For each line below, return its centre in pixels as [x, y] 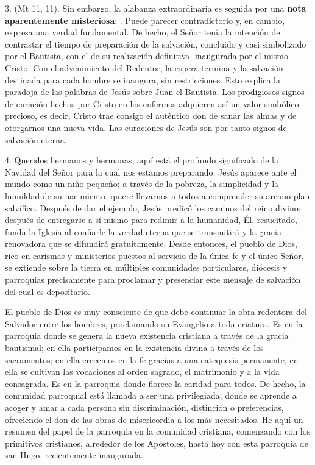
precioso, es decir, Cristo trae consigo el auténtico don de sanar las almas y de [151, 115]
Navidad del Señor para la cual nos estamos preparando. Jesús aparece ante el [151, 172]
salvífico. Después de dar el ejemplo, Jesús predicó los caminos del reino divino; [153, 208]
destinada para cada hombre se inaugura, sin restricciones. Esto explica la [143, 80]
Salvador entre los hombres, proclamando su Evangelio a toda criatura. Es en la [154, 323]
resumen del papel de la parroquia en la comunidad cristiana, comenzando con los [158, 431]
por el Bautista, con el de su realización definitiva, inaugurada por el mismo [147, 56]
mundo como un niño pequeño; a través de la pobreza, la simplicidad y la [142, 184]
